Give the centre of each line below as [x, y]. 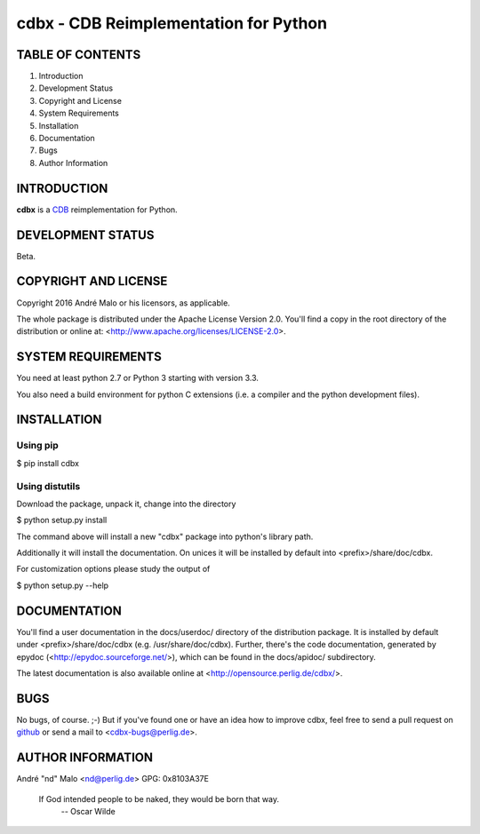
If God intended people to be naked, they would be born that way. [159, 798]
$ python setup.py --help [63, 585]
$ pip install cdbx [48, 463]
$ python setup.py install [62, 520]
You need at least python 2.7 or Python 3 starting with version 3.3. [138, 378]
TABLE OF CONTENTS [79, 55]
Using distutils [48, 486]
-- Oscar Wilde [88, 811]
